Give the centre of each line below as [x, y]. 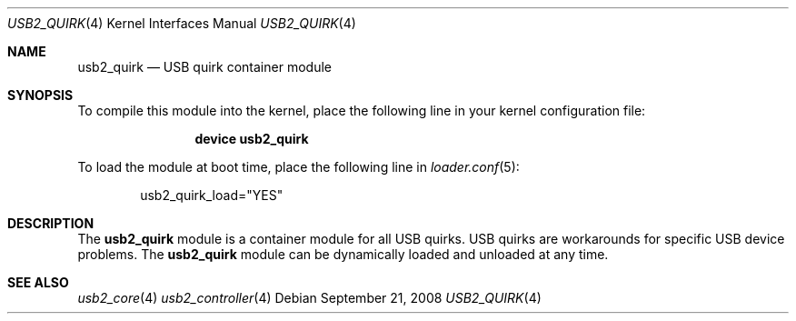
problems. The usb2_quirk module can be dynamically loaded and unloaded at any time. [343, 254]
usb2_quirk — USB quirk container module [204, 67]
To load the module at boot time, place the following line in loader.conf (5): [298, 167]
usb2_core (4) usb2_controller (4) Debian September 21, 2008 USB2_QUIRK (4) [309, 298]
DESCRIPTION [51, 223]
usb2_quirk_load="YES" [212, 195]
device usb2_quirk [252, 139]
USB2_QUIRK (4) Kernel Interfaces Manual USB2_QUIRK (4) [182, 23]
